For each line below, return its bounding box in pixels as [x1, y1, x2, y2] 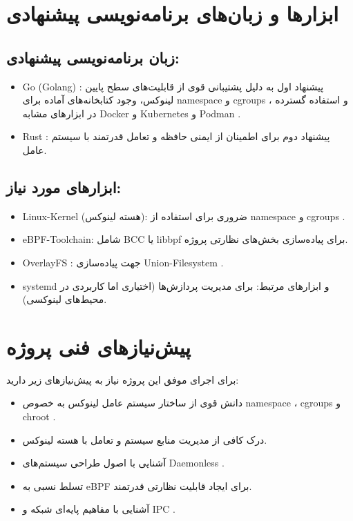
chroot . [22, 409, 56, 424]
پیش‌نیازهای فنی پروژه [6, 332, 191, 360]
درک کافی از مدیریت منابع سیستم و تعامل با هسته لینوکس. [22, 432, 267, 446]
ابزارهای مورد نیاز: [6, 176, 122, 197]
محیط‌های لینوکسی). [22, 292, 107, 306]
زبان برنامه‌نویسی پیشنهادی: [6, 46, 180, 68]
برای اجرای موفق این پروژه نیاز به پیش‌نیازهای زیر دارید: [6, 372, 239, 386]
